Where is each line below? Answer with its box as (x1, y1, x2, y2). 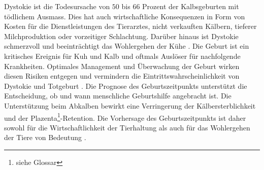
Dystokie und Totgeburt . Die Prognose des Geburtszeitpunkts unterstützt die (4, 80, 247, 91)
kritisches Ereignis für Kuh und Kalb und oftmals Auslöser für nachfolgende (4, 50, 241, 61)
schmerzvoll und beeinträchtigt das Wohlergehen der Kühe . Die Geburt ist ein (4, 41, 249, 51)
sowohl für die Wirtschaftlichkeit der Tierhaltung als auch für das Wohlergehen (4, 122, 250, 132)
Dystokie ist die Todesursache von (4, 1, 110, 11)
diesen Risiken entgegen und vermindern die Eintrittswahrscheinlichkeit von (4, 71, 240, 81)
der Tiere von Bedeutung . (4, 132, 86, 143)
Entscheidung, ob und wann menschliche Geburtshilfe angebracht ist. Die (4, 90, 232, 101)
